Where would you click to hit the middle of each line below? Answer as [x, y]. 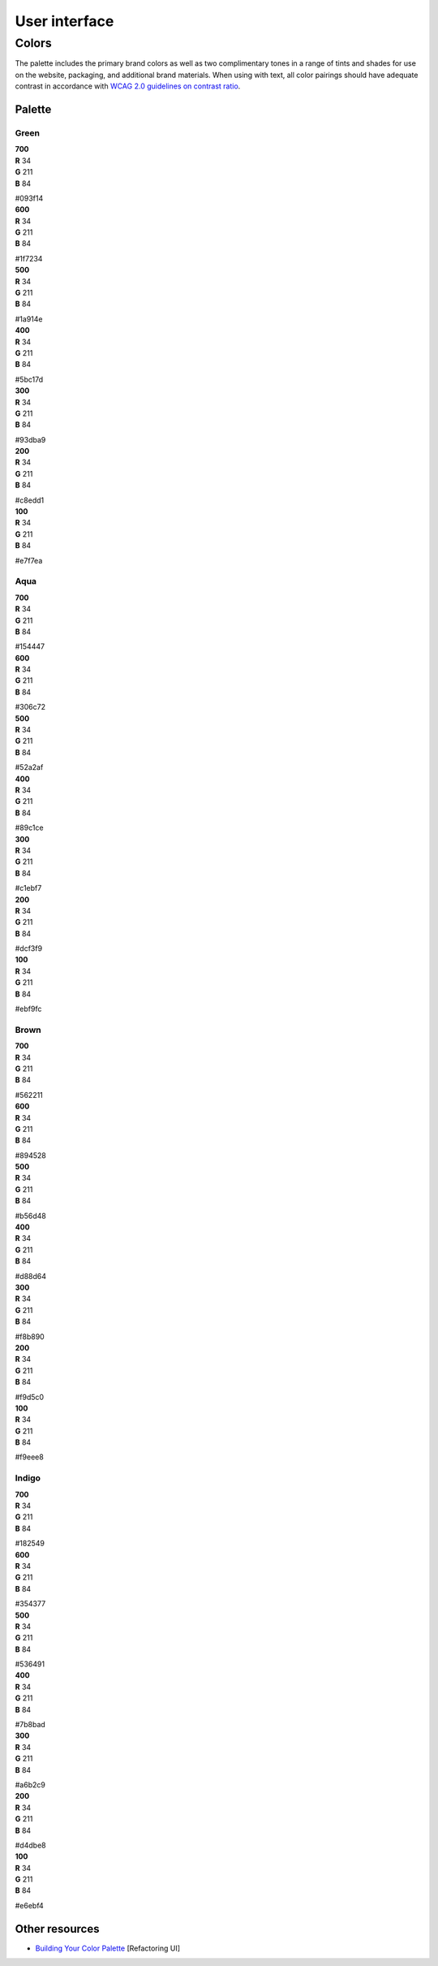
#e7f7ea [29, 560]
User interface [64, 21]
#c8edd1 [30, 500]
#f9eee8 [29, 1457]
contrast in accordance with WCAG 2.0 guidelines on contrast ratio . [128, 86]
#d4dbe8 [30, 1845]
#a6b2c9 [30, 1785]
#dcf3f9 [29, 948]
